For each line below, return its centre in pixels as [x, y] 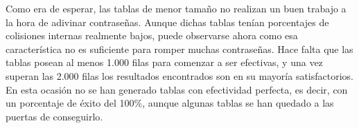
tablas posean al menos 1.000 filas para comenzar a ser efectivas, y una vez [164, 62]
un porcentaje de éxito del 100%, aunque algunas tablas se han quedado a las [170, 103]
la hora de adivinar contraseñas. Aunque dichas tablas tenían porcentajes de [167, 22]
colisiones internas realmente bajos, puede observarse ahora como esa [152, 35]
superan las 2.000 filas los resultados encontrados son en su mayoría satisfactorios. [179, 75]
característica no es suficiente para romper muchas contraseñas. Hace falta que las [179, 49]
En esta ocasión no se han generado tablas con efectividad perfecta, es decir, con [177, 89]
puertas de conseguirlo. [54, 116]
